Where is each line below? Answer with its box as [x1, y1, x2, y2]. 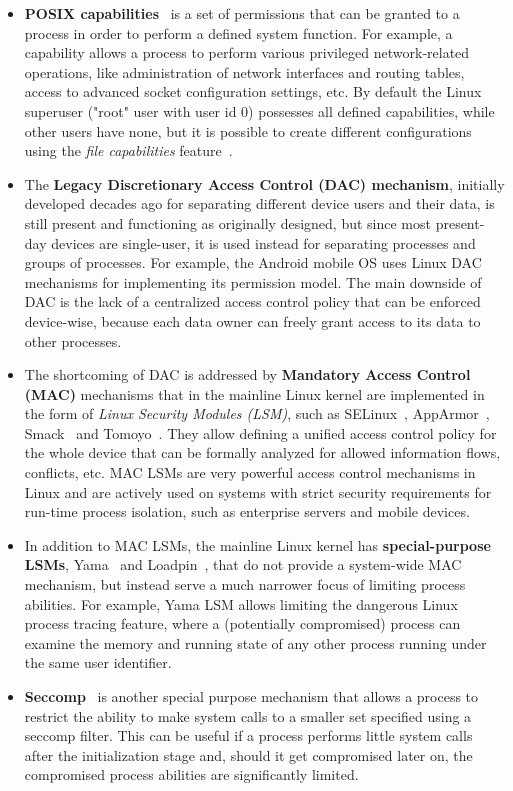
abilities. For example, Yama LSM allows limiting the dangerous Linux [24, 593, 458, 614]
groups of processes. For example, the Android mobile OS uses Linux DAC [24, 252, 482, 273]
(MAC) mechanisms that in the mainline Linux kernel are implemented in [24, 383, 485, 404]
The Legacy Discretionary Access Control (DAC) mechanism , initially [24, 173, 505, 194]
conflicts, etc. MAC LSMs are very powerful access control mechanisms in [24, 462, 476, 483]
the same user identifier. [24, 652, 172, 673]
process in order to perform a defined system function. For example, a [24, 22, 453, 43]
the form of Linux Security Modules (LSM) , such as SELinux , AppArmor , [24, 403, 490, 424]
